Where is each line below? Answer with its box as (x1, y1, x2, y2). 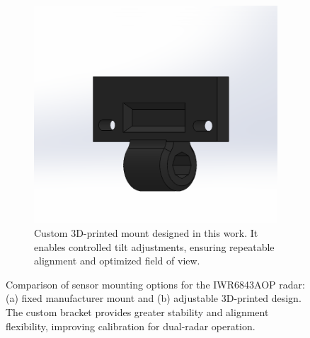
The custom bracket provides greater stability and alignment (6, 304, 269, 319)
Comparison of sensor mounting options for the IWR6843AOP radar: (6, 276, 305, 291)
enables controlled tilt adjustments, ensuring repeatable (34, 239, 275, 254)
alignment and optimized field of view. (34, 253, 200, 268)
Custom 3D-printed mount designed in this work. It (34, 225, 258, 240)
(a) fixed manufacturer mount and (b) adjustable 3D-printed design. (6, 291, 302, 305)
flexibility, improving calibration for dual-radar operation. (6, 318, 256, 333)
